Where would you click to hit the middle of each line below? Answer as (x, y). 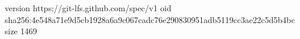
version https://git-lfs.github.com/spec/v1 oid (88, 8)
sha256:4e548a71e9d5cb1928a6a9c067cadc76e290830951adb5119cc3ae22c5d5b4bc (150, 19)
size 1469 (21, 31)
